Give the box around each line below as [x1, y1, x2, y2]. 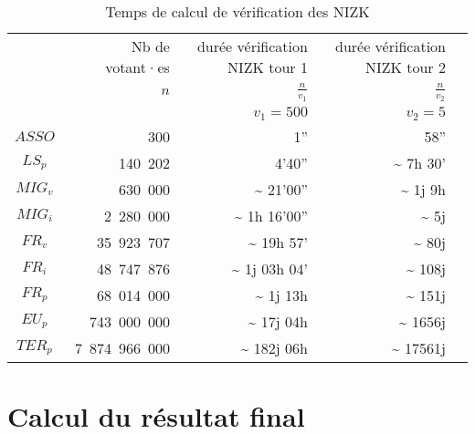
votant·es [105, 57, 170, 77]
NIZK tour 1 [227, 57, 308, 77]
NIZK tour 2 [364, 57, 446, 77]
